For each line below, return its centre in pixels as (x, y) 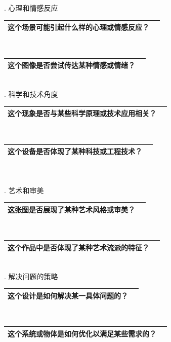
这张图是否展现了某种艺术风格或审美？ (71, 209)
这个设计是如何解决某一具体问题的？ (68, 295)
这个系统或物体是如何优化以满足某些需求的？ (82, 333)
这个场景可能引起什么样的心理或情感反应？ (78, 27)
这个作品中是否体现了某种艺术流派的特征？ (78, 247)
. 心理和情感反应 (31, 8)
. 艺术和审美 (24, 190)
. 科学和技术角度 (31, 93)
